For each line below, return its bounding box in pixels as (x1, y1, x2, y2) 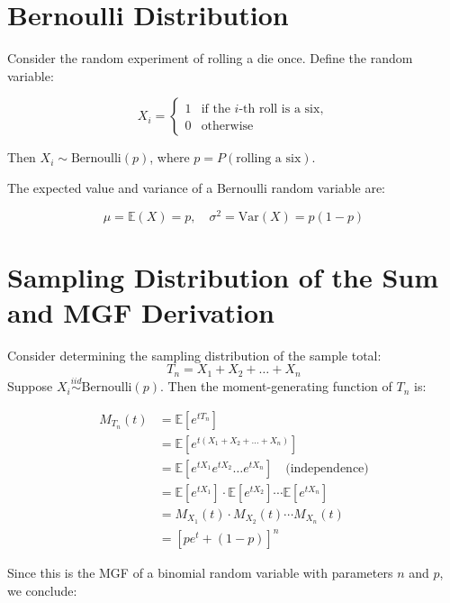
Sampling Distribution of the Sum (7, 258, 438, 295)
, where (149, 148, 190, 167)
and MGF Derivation (7, 293, 274, 330)
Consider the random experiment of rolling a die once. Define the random (7, 49, 413, 68)
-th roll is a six (238, 103, 320, 116)
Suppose (7, 377, 53, 396)
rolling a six (236, 152, 301, 166)
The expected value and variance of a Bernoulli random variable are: (7, 178, 385, 196)
